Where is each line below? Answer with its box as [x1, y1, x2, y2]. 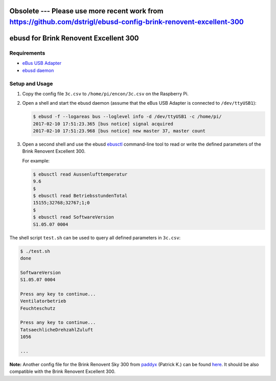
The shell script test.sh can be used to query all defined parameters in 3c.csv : [9, 234, 181, 241]
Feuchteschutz [20, 305, 56, 311]
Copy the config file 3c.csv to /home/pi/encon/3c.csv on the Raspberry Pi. [22, 90, 189, 97]
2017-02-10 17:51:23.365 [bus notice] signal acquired [33, 121, 173, 127]
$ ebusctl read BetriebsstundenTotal [33, 193, 128, 199]
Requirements [9, 50, 45, 56]
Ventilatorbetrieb [20, 298, 66, 304]
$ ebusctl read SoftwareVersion [33, 215, 114, 220]
